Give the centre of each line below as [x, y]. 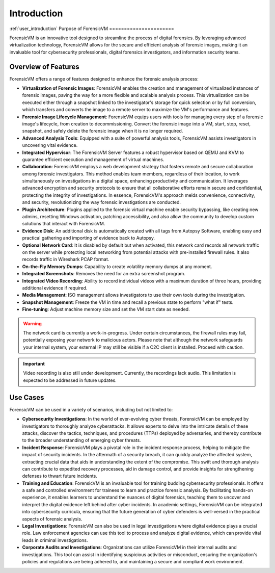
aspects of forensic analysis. [52, 519]
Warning [32, 323]
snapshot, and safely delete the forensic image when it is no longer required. [103, 131]
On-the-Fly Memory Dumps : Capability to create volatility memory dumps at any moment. [117, 266]
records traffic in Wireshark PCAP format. [66, 259]
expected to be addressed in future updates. [70, 380]
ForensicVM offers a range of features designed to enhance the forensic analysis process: [104, 79]
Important [34, 364]
